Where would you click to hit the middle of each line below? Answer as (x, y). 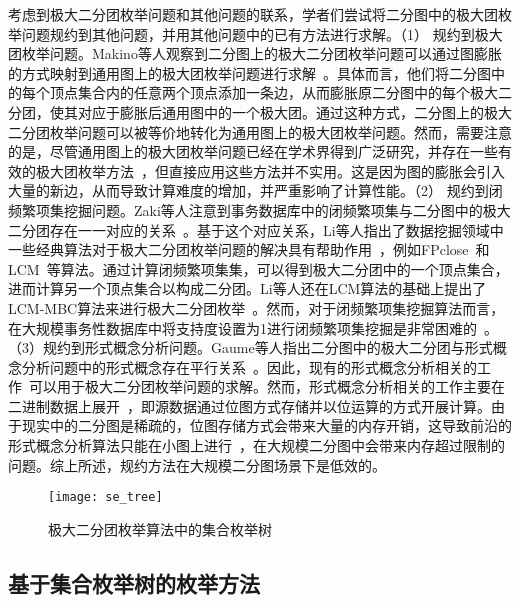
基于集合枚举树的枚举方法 (134, 582)
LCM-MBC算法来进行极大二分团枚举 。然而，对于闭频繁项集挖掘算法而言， (256, 307)
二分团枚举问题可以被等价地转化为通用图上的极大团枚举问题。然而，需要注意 (260, 131)
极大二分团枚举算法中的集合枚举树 (160, 528)
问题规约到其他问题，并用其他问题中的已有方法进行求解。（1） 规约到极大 (262, 33)
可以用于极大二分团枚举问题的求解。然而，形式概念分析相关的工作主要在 (267, 386)
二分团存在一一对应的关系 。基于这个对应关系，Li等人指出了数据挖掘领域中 (256, 229)
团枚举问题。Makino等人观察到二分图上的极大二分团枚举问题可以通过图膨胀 (255, 53)
